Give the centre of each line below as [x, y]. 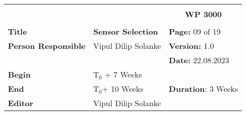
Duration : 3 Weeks [203, 89]
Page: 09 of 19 [195, 31]
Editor [21, 103]
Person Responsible [47, 46]
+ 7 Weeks [123, 74]
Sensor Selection [125, 31]
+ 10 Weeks [123, 89]
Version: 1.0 [191, 46]
